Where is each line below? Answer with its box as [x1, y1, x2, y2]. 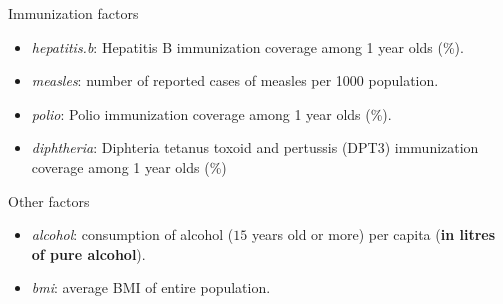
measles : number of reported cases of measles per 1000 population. [31, 70, 439, 91]
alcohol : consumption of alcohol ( [31, 224, 234, 245]
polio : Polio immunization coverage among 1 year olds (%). [31, 103, 392, 124]
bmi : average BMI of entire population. [31, 277, 271, 298]
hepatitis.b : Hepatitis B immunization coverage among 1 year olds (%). [31, 36, 464, 57]
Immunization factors [8, 3, 139, 23]
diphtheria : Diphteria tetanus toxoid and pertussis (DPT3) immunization [31, 137, 479, 158]
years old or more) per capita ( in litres [251, 224, 496, 245]
